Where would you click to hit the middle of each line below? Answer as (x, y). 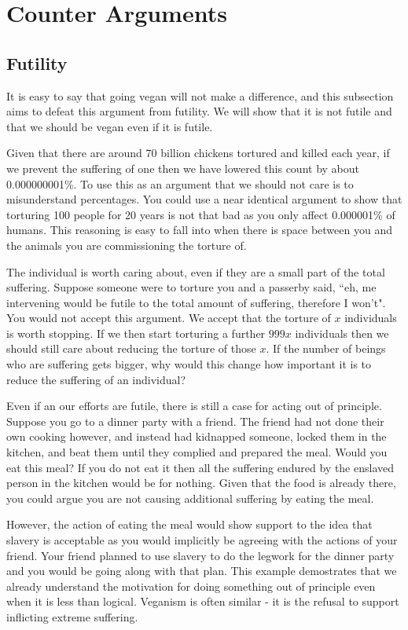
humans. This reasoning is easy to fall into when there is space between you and (199, 230)
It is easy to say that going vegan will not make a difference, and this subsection (200, 95)
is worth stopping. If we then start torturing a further (136, 333)
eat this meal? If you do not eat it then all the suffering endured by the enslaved (200, 467)
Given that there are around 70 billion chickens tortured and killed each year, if (198, 153)
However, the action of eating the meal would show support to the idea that (189, 524)
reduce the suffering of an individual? (96, 379)
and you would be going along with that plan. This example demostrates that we (202, 571)
